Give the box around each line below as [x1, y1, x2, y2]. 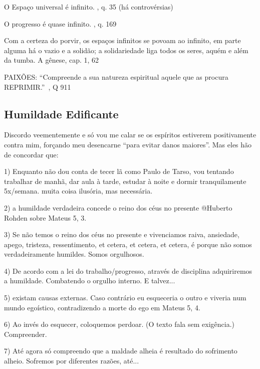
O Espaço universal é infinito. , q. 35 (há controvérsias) [4, 2, 173, 12]
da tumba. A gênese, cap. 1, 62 [4, 55, 99, 65]
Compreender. [4, 328, 47, 339]
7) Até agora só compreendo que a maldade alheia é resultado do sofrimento [4, 345, 237, 356]
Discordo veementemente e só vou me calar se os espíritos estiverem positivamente [4, 129, 256, 140]
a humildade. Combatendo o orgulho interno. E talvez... [4, 275, 175, 286]
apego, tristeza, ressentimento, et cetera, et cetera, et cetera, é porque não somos [4, 239, 252, 249]
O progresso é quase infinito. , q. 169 [4, 18, 117, 29]
